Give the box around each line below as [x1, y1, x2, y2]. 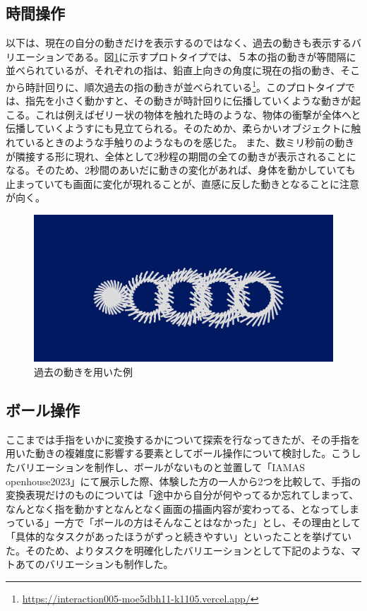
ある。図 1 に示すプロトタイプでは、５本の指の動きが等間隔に [74, 49, 356, 64]
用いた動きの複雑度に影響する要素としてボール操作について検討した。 [6, 446, 332, 461]
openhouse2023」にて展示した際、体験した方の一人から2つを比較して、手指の [6, 473, 361, 488]
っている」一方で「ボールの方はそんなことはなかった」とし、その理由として [6, 515, 361, 530]
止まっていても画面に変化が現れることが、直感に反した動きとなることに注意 [6, 176, 359, 191]
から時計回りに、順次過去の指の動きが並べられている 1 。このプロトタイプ [6, 77, 346, 94]
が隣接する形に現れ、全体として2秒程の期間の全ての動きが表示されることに [6, 148, 356, 163]
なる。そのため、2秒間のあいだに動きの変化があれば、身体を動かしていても [6, 162, 356, 177]
